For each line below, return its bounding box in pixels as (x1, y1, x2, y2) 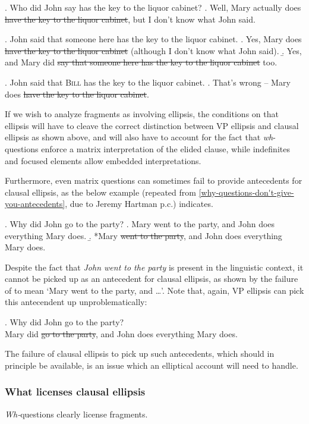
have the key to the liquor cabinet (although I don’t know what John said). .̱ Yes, (5, 44, 302, 56)
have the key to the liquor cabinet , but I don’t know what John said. (5, 12, 256, 25)
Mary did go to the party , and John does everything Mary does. (5, 327, 238, 340)
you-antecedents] (5, 197, 65, 210)
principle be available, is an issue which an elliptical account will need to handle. (5, 359, 298, 371)
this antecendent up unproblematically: (5, 296, 147, 308)
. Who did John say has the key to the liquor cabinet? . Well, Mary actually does (5, 1, 301, 13)
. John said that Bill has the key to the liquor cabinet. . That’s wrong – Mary (5, 76, 291, 88)
